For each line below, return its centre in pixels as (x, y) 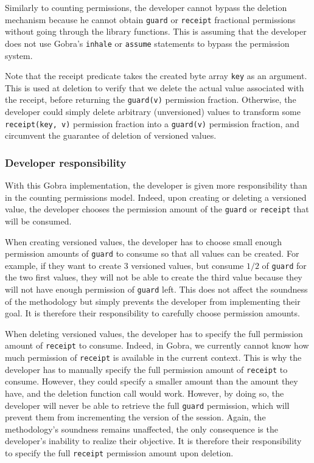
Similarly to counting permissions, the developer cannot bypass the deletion (146, 7)
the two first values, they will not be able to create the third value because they (154, 277)
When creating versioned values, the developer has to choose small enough (144, 241)
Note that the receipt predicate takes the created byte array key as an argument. (156, 76)
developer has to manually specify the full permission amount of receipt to (146, 369)
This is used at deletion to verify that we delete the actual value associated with (155, 87)
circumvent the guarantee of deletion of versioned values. (111, 135)
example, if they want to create (63, 265)
